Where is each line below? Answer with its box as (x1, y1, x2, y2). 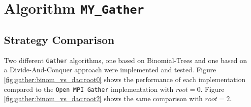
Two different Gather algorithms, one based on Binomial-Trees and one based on (4, 55, 247, 65)
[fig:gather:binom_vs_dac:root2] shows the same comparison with (4, 93, 203, 104)
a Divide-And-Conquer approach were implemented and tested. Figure (4, 64, 216, 75)
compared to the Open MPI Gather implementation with (4, 84, 174, 94)
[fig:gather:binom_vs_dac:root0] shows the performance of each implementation (4, 74, 246, 84)
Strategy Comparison (4, 32, 115, 47)
